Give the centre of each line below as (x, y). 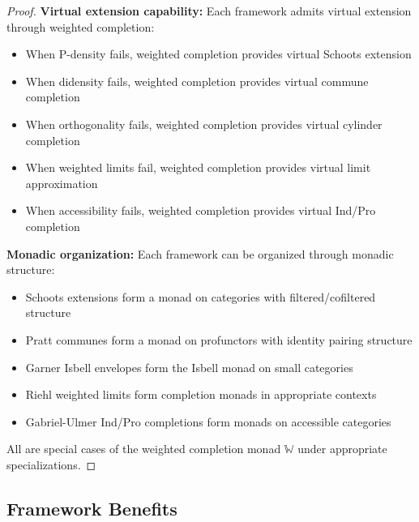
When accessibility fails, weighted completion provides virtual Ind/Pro (201, 210)
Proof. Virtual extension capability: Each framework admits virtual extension (209, 11)
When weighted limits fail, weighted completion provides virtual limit (198, 167)
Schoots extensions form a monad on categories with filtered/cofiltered (201, 296)
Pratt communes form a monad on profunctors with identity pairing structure (219, 339)
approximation (62, 183)
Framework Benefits (92, 508)
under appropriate (342, 449)
